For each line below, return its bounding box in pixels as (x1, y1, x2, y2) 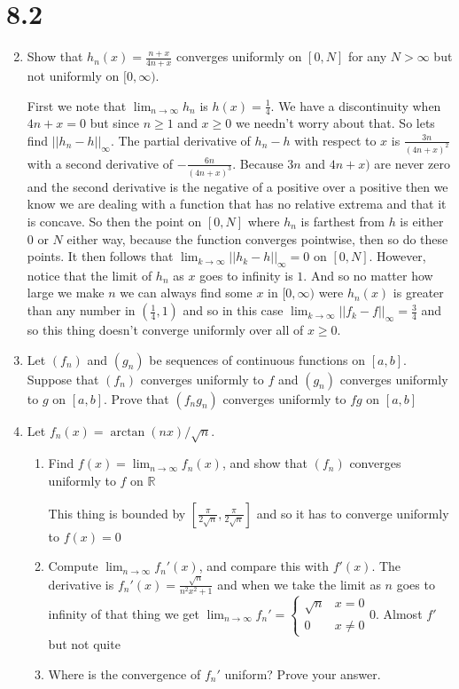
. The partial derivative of (110, 131, 251, 149)
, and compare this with (198, 557, 329, 575)
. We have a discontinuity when (270, 96, 441, 115)
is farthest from (300, 211, 385, 230)
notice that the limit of (27, 265, 152, 284)
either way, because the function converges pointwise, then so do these (66, 229, 448, 248)
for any (347, 47, 387, 66)
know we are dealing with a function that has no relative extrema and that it (27, 194, 447, 213)
